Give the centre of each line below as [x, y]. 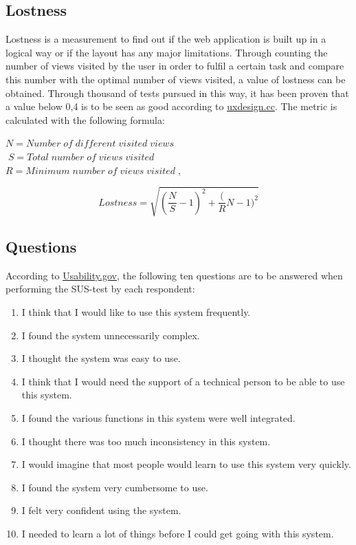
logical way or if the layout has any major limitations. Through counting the [167, 52]
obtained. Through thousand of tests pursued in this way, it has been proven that [177, 93]
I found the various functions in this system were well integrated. [158, 418]
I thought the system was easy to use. [101, 358]
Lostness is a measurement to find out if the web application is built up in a [166, 39]
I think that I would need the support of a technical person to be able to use [183, 381]
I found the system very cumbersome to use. [115, 487]
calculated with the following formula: [85, 119]
